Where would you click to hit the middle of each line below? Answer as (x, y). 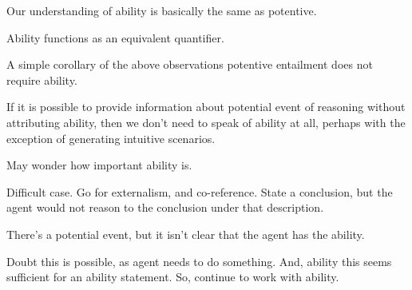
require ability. (42, 79)
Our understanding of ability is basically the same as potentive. (162, 10)
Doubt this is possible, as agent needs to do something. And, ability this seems (199, 261)
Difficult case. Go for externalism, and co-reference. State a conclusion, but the (200, 191)
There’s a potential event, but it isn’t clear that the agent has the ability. (186, 234)
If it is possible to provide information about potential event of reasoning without (206, 107)
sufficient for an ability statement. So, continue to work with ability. (173, 277)
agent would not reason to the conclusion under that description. (165, 207)
